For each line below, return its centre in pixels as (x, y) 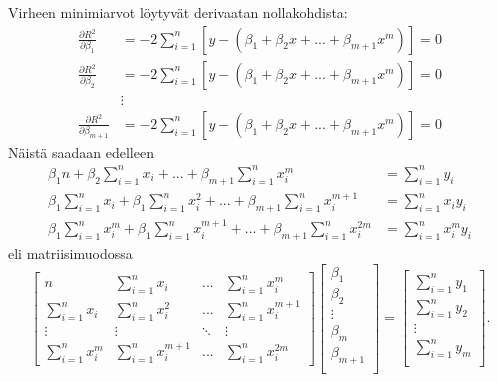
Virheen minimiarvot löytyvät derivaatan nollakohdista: (178, 12)
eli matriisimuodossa (70, 252)
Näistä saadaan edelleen (81, 151)
